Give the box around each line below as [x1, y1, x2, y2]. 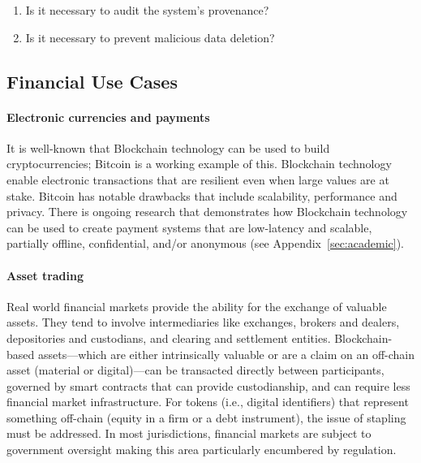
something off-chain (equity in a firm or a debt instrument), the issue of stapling [6, 409, 406, 426]
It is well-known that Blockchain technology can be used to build [6, 139, 330, 156]
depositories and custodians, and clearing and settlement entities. [6, 329, 331, 346]
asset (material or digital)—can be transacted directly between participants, [6, 361, 384, 379]
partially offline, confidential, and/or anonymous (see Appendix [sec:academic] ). [6, 235, 404, 252]
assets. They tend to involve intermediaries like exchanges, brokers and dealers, [6, 314, 400, 331]
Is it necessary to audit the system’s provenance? [25, 2, 269, 18]
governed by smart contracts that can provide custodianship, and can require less [6, 377, 410, 394]
